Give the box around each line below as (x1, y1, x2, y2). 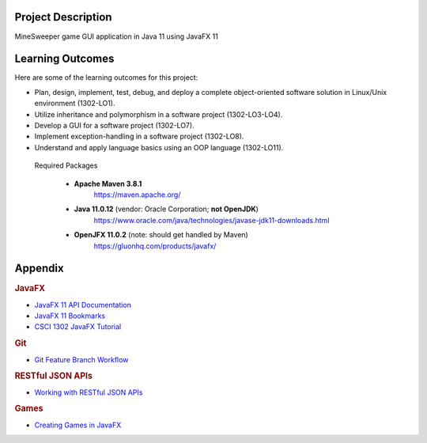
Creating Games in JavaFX (34, 420, 122, 430)
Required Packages (34, 161, 98, 170)
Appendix (14, 262, 64, 275)
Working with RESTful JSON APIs (34, 388, 143, 397)
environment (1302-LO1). (34, 99, 115, 108)
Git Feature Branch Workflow (34, 354, 129, 364)
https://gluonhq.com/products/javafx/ (93, 241, 217, 251)
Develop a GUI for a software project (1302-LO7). (34, 120, 195, 130)
